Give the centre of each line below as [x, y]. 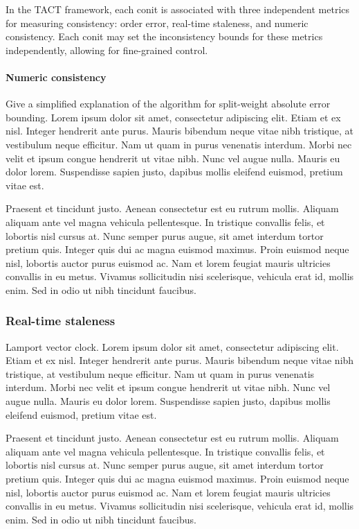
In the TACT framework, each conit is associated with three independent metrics [178, 9]
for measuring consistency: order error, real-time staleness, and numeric [157, 23]
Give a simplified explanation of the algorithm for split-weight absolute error [168, 104]
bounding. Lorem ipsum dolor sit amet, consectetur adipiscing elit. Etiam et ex [173, 117]
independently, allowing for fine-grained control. [107, 50]
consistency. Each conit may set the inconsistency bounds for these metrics [164, 36]
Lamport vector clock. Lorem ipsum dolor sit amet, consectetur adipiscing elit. [172, 346]
